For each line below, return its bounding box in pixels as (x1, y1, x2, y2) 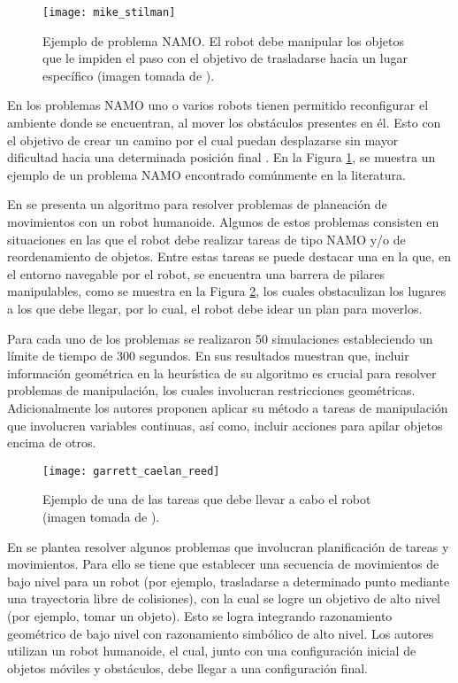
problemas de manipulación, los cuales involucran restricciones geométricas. (7, 381, 416, 400)
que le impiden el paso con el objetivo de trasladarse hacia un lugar (42, 49, 408, 67)
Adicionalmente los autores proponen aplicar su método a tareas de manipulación (7, 398, 448, 416)
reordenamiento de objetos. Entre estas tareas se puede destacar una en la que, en (7, 247, 452, 266)
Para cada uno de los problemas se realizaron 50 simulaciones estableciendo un (7, 329, 433, 347)
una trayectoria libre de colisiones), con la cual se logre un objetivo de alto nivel (7, 589, 440, 608)
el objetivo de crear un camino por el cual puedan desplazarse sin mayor (7, 130, 399, 149)
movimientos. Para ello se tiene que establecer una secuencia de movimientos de (7, 555, 439, 573)
